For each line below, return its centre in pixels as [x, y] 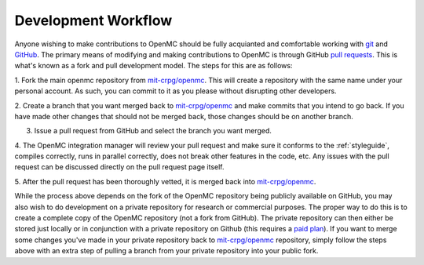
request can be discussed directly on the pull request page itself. [119, 167]
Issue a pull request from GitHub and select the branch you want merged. [153, 131]
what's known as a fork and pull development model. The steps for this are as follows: [154, 66]
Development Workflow [93, 20]
